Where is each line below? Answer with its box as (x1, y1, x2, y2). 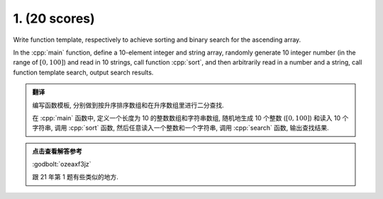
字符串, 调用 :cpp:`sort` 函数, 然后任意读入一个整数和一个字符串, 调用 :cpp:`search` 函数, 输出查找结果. (32, 124, 329, 132)
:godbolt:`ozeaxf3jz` (32, 160, 91, 169)
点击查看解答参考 (32, 147, 82, 155)
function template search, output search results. (13, 68, 154, 76)
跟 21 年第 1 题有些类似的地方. (32, 173, 118, 181)
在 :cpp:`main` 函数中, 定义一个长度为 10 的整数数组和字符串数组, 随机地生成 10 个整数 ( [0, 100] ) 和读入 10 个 (32, 113, 349, 122)
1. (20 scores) (13, 11, 95, 26)
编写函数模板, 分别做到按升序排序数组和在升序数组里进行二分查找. (32, 101, 225, 109)
